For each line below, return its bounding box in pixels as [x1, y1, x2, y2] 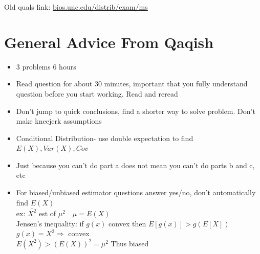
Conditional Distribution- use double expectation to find [16, 132, 193, 143]
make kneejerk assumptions [16, 116, 102, 126]
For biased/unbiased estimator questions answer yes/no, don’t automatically [16, 187, 256, 198]
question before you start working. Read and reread [16, 88, 178, 99]
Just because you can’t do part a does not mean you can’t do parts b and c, [16, 159, 255, 170]
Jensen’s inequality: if [16, 218, 84, 228]
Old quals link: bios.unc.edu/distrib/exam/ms [4, 2, 148, 12]
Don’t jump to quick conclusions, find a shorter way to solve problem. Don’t [16, 105, 255, 116]
